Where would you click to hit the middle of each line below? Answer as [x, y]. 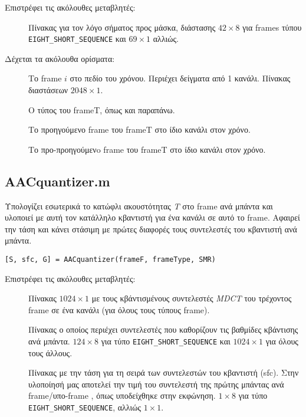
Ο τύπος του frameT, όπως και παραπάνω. [102, 109]
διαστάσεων [48, 90]
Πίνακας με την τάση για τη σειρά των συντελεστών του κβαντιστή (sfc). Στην [164, 372]
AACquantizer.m [57, 181]
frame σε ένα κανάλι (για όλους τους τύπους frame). [119, 309]
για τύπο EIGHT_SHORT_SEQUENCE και [166, 341]
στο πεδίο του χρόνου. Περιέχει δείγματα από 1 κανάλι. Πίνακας [180, 78]
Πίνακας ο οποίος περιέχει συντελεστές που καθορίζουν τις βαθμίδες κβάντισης [163, 329]
